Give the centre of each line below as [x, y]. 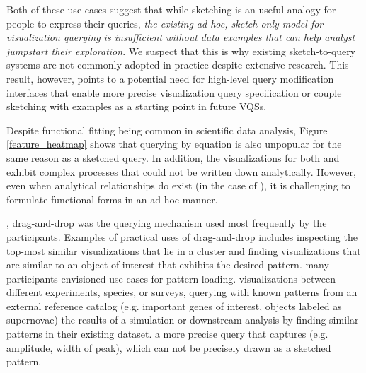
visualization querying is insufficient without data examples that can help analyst [181, 37]
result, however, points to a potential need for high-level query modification [170, 78]
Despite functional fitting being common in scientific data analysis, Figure [167, 130]
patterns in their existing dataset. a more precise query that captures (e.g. [167, 334]
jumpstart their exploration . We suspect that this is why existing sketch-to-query [181, 51]
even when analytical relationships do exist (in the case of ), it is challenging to [178, 185]
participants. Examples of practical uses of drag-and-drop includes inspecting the [182, 236]
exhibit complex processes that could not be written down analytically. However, [181, 171]
